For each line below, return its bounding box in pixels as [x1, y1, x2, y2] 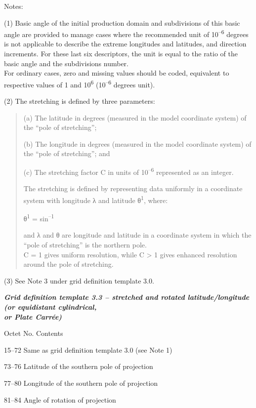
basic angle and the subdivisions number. [4, 58, 128, 68]
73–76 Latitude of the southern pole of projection [4, 361, 153, 371]
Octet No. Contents [4, 328, 63, 338]
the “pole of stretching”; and [23, 148, 110, 159]
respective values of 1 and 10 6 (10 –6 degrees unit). [4, 78, 155, 89]
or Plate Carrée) [4, 311, 62, 322]
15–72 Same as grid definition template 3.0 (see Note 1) [4, 344, 172, 355]
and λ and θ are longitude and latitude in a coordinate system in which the [23, 230, 252, 240]
